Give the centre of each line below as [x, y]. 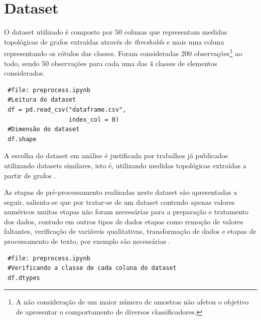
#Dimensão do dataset [44, 129]
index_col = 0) [94, 119]
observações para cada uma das [99, 63]
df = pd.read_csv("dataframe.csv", [67, 109]
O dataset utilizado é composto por [58, 32]
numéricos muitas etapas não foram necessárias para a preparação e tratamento [126, 212]
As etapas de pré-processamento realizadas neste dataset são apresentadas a [121, 192]
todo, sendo [22, 63]
